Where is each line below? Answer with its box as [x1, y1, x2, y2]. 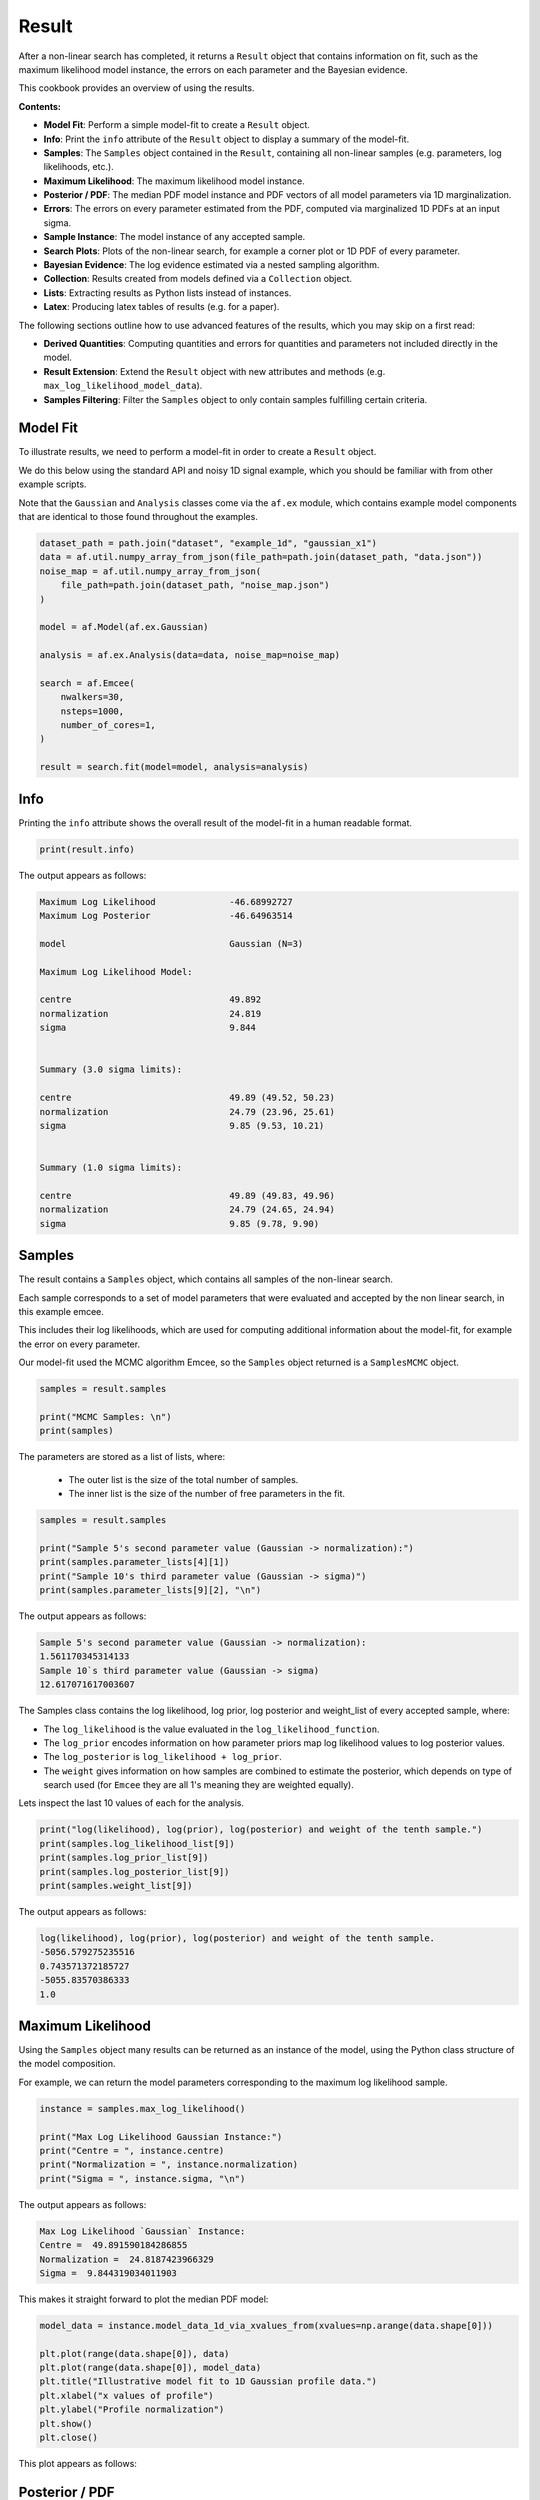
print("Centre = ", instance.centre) [39, 2145, 225, 2156]
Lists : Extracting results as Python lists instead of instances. [43, 286, 292, 299]
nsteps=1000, [60, 705, 125, 717]
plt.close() [39, 2431, 99, 2443]
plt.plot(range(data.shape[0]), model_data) [39, 2362, 262, 2374]
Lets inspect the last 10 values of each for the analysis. [18, 1797, 245, 1809]
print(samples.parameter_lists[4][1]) [39, 1556, 230, 1568]
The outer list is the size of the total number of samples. [68, 1473, 299, 1485]
